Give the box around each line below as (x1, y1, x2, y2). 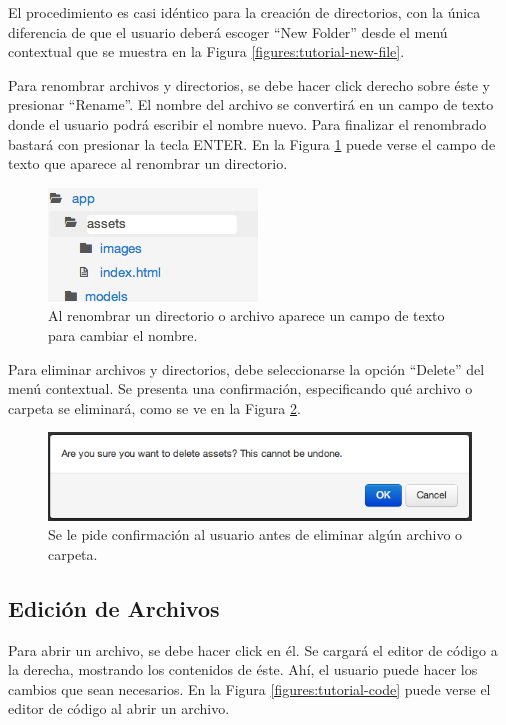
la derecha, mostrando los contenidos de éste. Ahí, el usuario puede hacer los (8, 659, 478, 680)
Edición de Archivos (8, 592, 220, 623)
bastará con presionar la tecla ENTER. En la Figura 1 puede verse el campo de (8, 133, 496, 154)
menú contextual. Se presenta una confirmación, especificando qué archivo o (8, 378, 473, 399)
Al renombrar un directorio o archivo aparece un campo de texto (48, 305, 445, 326)
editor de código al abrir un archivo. (8, 698, 230, 719)
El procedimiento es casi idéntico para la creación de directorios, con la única (8, 2, 481, 22)
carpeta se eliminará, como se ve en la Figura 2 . (8, 397, 301, 418)
